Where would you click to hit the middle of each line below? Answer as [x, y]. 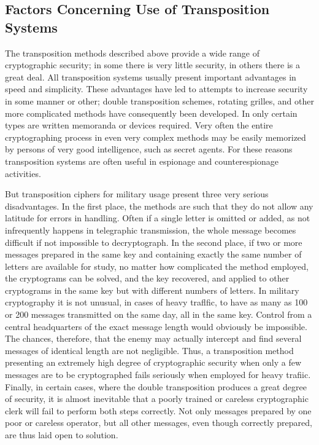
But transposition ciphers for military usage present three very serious [137, 194]
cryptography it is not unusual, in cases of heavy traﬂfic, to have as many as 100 [156, 302]
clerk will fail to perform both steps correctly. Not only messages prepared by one [158, 410]
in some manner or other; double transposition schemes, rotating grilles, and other [159, 100]
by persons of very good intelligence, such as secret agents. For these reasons [149, 149]
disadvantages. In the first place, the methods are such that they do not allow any [159, 206]
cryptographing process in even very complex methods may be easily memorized [156, 137]
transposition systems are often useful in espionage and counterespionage [142, 161]
